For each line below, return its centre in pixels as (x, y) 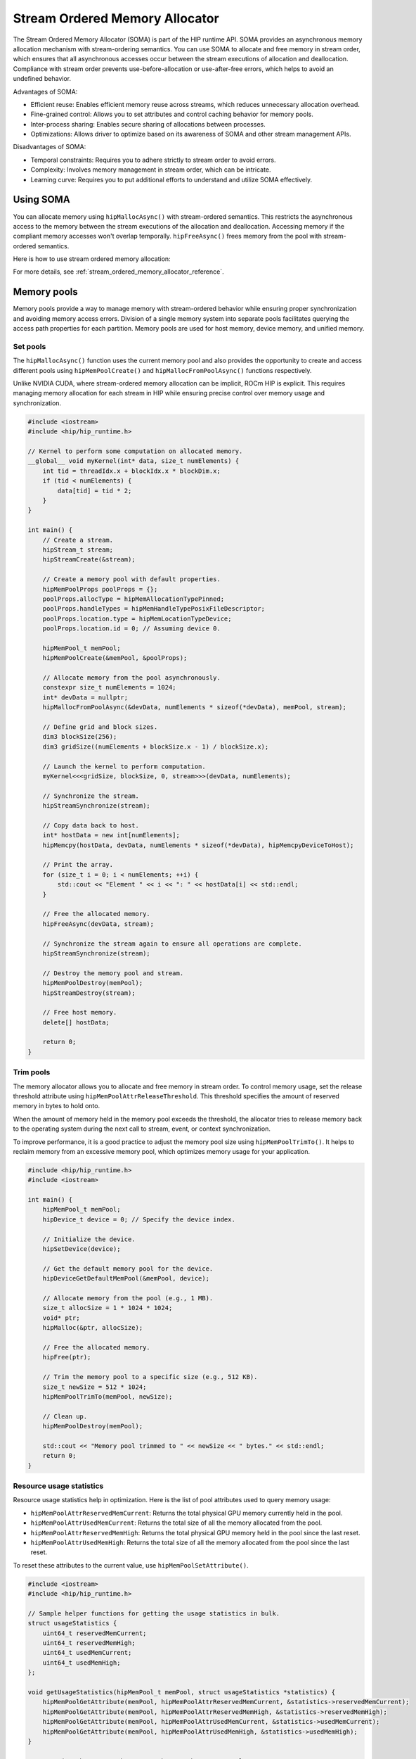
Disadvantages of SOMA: (50, 147)
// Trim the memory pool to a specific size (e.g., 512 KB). (150, 1377)
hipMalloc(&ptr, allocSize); (93, 1328)
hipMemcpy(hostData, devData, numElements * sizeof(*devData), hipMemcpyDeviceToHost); (198, 845)
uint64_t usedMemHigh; (82, 1663)
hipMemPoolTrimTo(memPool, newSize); (108, 1396)
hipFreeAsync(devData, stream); (98, 924)
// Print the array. (78, 865)
